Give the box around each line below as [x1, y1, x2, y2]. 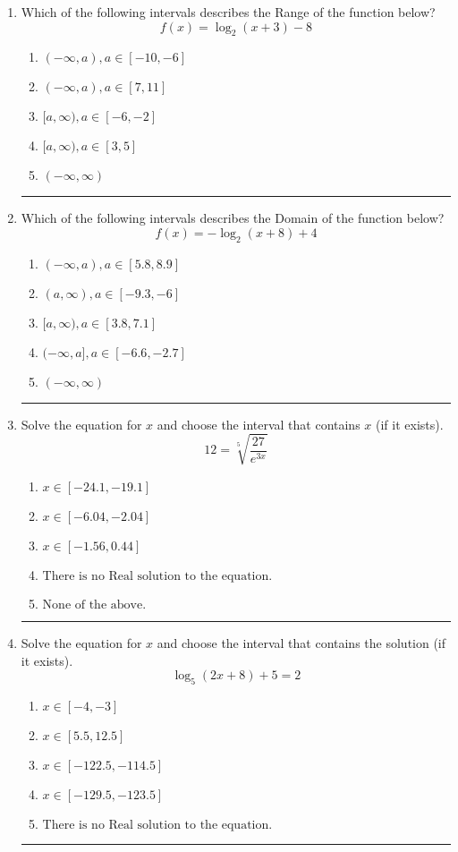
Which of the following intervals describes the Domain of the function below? [21, 209, 445, 227]
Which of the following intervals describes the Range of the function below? [21, 3, 436, 21]
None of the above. [42, 598, 147, 611]
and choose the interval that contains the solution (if [157, 633, 446, 652]
